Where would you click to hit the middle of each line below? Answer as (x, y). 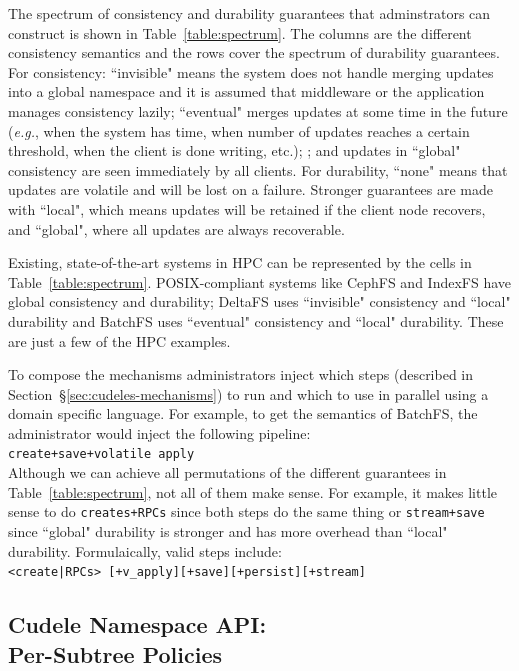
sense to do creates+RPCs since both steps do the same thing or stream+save (246, 511)
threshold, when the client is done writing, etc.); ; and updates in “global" (234, 150)
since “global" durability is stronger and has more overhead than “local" (228, 530)
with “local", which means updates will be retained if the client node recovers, (247, 208)
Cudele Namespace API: (137, 624)
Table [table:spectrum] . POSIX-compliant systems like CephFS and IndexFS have (260, 281)
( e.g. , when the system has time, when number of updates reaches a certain (239, 130)
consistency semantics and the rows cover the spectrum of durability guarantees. (254, 52)
